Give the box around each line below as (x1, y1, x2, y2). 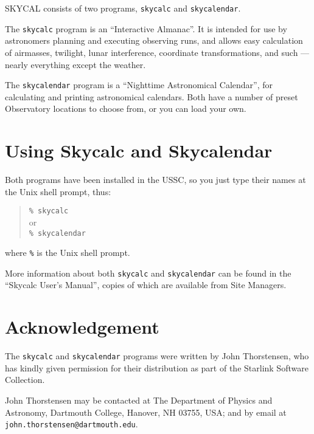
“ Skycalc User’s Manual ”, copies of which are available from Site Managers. (5, 278, 287, 291)
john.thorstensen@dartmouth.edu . (5, 418, 138, 430)
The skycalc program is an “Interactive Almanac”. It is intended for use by (5, 22, 287, 35)
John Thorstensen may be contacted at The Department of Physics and (5, 394, 273, 407)
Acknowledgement (5, 314, 159, 339)
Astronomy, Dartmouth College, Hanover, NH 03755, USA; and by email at (5, 405, 287, 418)
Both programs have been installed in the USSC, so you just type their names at (5, 173, 306, 186)
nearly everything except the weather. (5, 58, 146, 71)
